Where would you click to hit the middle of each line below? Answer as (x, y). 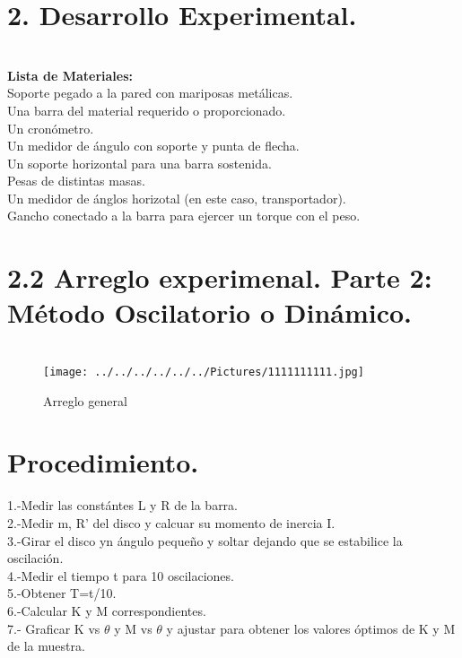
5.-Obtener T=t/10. (62, 593)
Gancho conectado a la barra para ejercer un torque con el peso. (184, 216)
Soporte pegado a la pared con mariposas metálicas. (150, 93)
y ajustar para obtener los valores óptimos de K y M (311, 628)
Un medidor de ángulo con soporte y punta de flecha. (153, 146)
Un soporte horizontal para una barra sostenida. (139, 163)
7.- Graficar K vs (54, 628)
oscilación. (35, 558)
